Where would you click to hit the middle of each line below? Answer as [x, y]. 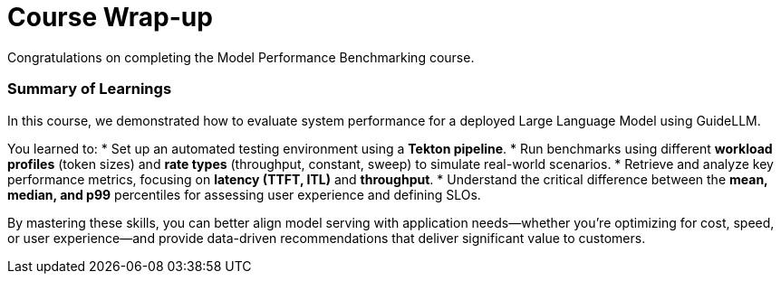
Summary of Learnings [90, 89]
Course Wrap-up [110, 17]
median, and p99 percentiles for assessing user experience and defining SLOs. [244, 194]
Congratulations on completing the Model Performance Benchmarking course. [241, 57]
